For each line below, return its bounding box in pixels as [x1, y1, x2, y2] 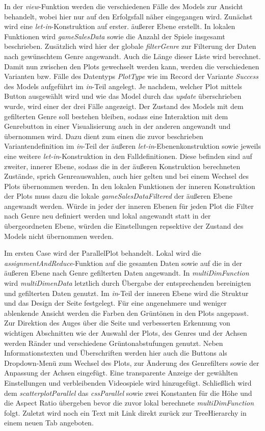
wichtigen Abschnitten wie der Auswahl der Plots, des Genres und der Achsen [4, 328, 247, 338]
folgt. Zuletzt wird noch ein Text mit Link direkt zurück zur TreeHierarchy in [4, 407, 247, 418]
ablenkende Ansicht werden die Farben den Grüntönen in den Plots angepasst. [4, 307, 249, 318]
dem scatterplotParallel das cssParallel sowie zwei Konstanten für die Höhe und [4, 387, 252, 398]
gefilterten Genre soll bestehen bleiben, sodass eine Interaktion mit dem [4, 111, 228, 121]
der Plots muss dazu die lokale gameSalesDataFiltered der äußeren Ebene [4, 191, 232, 201]
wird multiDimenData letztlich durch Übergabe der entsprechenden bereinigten [4, 278, 251, 288]
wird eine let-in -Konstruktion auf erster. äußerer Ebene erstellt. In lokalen [4, 21, 235, 32]
